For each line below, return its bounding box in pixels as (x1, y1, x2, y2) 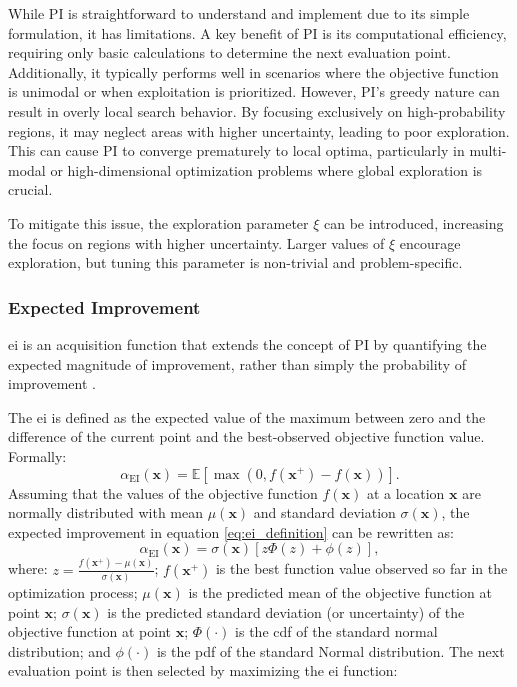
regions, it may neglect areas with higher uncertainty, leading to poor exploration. (8, 120, 510, 141)
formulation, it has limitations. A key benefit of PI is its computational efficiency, (8, 22, 507, 43)
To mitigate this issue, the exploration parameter (8, 212, 309, 233)
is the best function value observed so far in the (215, 558, 508, 579)
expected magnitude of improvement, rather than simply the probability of (8, 353, 466, 374)
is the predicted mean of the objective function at (188, 581, 492, 602)
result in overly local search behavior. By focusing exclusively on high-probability (8, 100, 506, 121)
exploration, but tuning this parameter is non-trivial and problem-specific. (8, 252, 463, 273)
